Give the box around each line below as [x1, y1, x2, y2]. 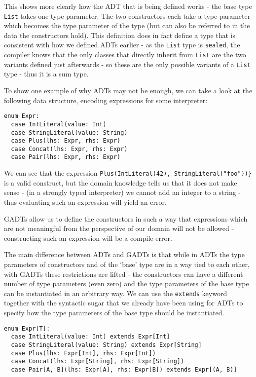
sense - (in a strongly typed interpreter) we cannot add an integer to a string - [4, 187, 241, 197]
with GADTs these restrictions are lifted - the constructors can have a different [4, 268, 243, 279]
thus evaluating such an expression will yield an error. [4, 196, 167, 207]
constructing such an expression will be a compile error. [4, 232, 172, 243]
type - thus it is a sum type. [4, 69, 89, 79]
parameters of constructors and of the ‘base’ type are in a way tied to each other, [4, 259, 250, 269]
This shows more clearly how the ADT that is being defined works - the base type [4, 1, 252, 11]
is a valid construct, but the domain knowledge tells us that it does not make [4, 177, 237, 188]
